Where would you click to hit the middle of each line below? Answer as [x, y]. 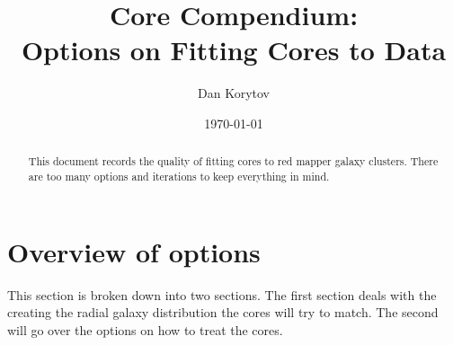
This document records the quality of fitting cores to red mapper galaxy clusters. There [233, 161]
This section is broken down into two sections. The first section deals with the [222, 294]
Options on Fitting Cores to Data [234, 50]
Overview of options [134, 251]
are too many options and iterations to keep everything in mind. [179, 176]
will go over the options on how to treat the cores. [145, 329]
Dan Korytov [234, 93]
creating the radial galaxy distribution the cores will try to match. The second [223, 312]
